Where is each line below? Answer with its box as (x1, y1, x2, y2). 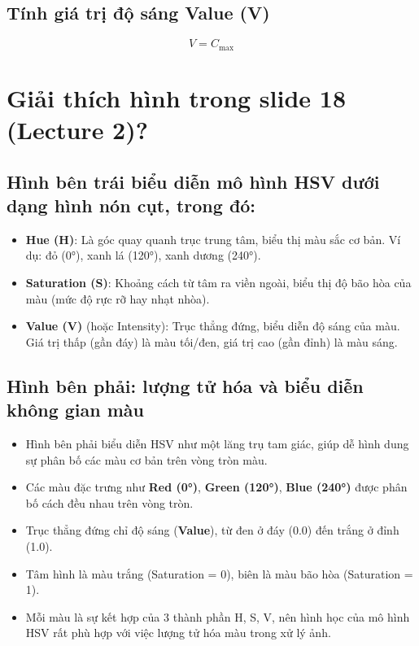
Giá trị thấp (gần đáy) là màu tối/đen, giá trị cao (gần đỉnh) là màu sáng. (25, 333, 398, 350)
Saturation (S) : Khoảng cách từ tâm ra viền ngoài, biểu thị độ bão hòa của (25, 274, 412, 290)
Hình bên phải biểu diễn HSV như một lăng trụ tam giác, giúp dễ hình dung (25, 434, 409, 452)
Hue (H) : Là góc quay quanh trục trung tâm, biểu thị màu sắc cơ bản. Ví (25, 230, 401, 247)
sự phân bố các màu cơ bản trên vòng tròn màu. (25, 451, 268, 468)
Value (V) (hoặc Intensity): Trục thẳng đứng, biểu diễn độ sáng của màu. (25, 317, 400, 334)
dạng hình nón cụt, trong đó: (7, 193, 256, 217)
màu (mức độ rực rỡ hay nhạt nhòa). (25, 290, 210, 307)
